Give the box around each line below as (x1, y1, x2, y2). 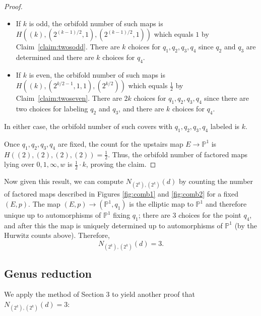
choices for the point (178, 210, 241, 220)
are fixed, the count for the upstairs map (57, 138, 183, 149)
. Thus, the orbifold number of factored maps (108, 149, 248, 159)
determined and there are (16, 51, 94, 62)
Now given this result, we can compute (4, 176, 123, 186)
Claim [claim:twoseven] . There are (16, 93, 122, 103)
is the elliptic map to (129, 199, 193, 209)
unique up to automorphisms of (4, 210, 101, 220)
